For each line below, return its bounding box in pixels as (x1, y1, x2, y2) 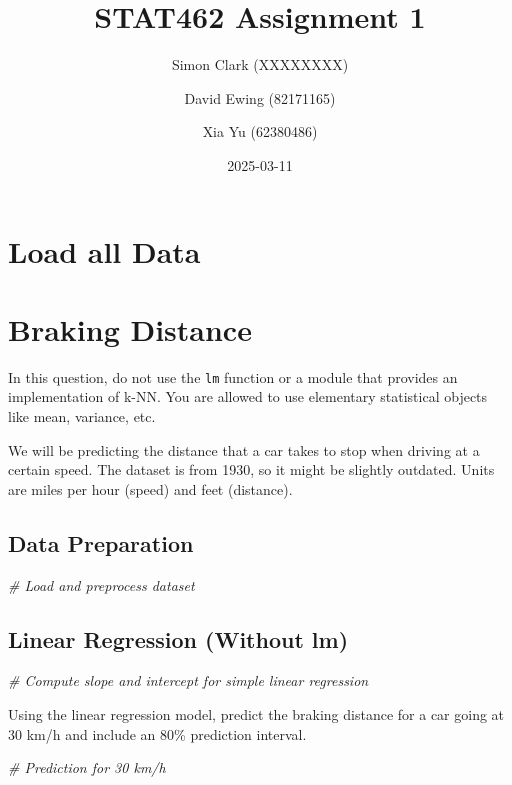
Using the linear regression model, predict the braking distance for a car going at (8, 704, 505, 725)
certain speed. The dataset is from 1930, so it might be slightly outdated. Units (8, 459, 495, 480)
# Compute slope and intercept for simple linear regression (8, 670, 369, 691)
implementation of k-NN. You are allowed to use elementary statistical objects (8, 386, 488, 407)
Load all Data (8, 230, 201, 271)
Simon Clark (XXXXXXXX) (171, 54, 349, 75)
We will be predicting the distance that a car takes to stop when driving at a (8, 439, 480, 460)
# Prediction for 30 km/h (8, 757, 166, 778)
